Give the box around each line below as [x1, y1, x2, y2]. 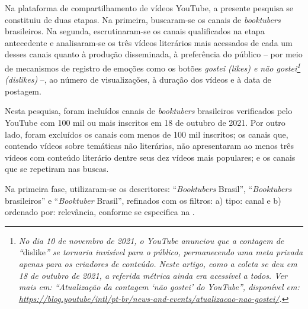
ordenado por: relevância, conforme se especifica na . [5, 206, 195, 218]
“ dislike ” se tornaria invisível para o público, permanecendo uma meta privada [18, 246, 303, 258]
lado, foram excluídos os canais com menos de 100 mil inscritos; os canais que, [5, 128, 288, 140]
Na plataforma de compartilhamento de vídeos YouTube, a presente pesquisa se [5, 2, 293, 14]
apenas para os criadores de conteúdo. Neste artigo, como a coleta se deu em [18, 257, 297, 269]
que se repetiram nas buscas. [5, 162, 109, 175]
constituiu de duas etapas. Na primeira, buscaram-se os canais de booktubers [5, 13, 281, 25]
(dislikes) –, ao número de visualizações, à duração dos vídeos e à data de [5, 73, 271, 86]
